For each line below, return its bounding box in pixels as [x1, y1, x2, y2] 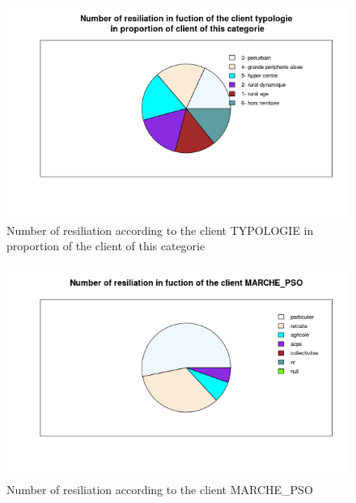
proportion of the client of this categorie [6, 237, 206, 254]
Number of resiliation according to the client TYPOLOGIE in [6, 221, 314, 238]
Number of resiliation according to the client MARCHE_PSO [6, 480, 313, 497]
